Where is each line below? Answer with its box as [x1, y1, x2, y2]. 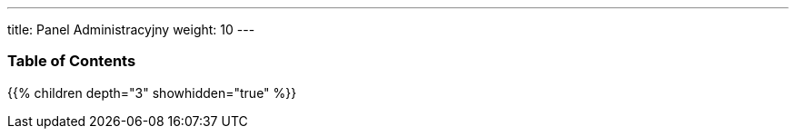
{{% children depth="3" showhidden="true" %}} [7, 84, 297, 101]
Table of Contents [7, 52, 136, 71]
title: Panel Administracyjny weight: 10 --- [7, 22, 255, 37]
